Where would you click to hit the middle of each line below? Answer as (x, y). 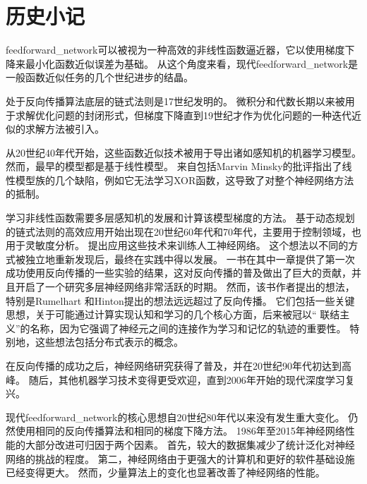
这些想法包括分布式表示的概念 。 (109, 342)
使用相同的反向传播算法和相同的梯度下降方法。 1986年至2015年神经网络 (180, 431)
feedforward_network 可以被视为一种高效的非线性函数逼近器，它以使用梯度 (175, 50)
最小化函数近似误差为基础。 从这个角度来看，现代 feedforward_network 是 (192, 63)
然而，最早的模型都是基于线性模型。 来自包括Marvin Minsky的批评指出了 (174, 166)
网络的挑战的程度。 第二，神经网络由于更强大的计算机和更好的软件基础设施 (180, 458)
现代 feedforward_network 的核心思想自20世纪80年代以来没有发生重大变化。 (175, 417)
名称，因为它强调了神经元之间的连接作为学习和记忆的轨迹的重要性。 (188, 328)
